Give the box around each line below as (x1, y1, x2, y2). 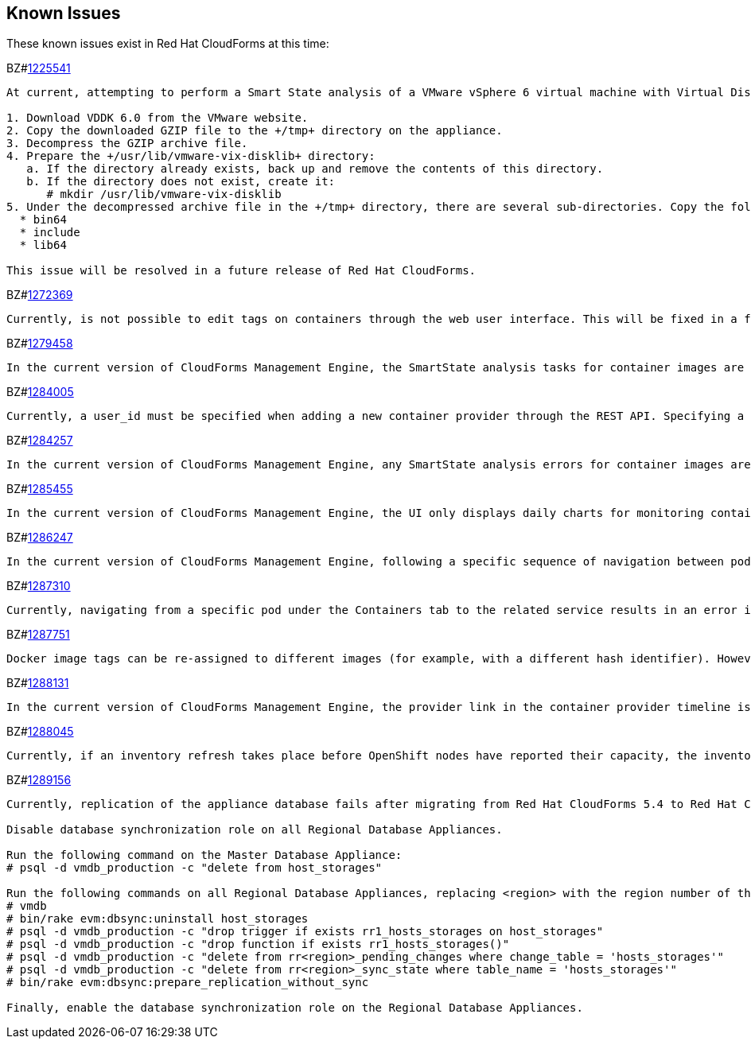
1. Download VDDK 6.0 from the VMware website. (6, 111, 309, 125)
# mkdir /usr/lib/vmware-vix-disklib (46, 188, 282, 201)
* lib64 (19, 239, 67, 252)
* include (19, 226, 80, 239)
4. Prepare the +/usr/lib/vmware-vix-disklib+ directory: (6, 150, 375, 163)
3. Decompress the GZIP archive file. (6, 137, 248, 150)
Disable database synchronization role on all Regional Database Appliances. (6, 823, 503, 837)
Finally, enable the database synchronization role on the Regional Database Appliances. (6, 1001, 583, 1015)
